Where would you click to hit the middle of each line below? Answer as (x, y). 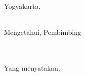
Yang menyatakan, (32, 67)
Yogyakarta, (22, 6)
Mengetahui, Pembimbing (43, 32)
